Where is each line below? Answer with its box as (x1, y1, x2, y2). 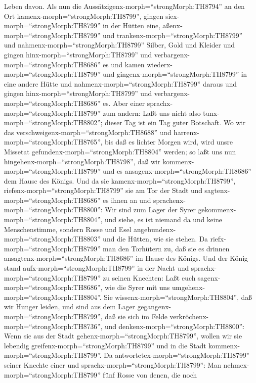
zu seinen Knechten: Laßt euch (103, 272, 196, 283)
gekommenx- (198, 204, 236, 215)
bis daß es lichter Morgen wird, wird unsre (105, 137, 233, 147)
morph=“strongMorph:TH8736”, (4, 321, 103, 331)
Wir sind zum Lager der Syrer (105, 204, 196, 215)
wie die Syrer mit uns (105, 282, 170, 292)
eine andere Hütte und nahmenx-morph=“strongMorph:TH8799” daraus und (4, 78, 237, 89)
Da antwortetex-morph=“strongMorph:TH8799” (104, 350, 250, 360)
